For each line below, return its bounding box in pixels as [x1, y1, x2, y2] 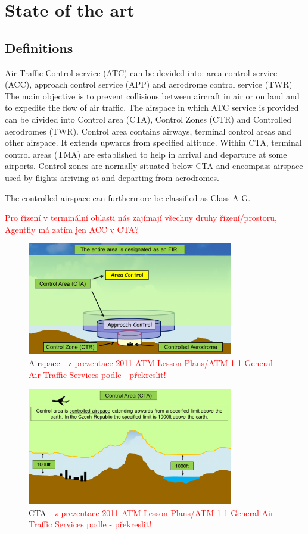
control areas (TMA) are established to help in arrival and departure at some [5, 148, 287, 160]
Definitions [5, 38, 73, 57]
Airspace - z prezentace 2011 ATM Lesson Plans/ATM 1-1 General [29, 357, 273, 369]
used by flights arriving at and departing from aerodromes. [5, 171, 219, 183]
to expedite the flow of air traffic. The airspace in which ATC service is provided [5, 101, 299, 114]
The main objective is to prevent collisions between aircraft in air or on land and [5, 89, 300, 102]
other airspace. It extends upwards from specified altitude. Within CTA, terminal [5, 136, 302, 149]
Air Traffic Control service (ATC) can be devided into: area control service [5, 66, 278, 79]
